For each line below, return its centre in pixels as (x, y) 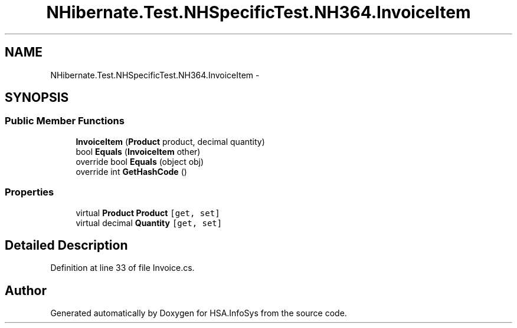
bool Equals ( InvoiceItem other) (138, 151)
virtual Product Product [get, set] (148, 213)
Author (26, 290)
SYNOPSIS (37, 98)
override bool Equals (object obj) (140, 161)
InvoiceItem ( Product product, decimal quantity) (170, 141)
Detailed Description (66, 245)
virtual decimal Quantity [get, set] (149, 223)
